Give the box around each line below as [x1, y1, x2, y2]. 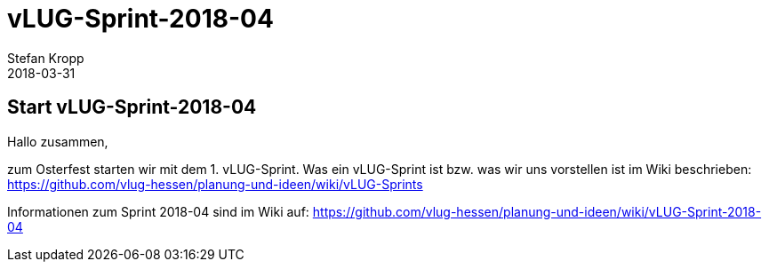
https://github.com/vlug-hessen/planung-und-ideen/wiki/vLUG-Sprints [7, 176, 423, 192]
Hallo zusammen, [7, 133, 108, 149]
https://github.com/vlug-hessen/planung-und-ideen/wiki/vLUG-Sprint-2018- [312, 203, 762, 219]
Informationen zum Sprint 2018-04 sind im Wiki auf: [7, 203, 309, 219]
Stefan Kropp [7, 50, 84, 66]
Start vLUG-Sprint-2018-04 [7, 96, 257, 119]
